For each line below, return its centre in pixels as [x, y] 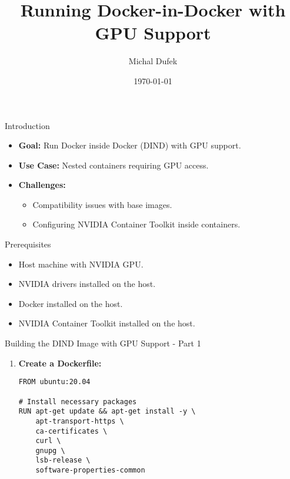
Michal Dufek [153, 61]
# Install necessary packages [78, 402]
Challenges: [42, 185]
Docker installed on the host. [71, 303]
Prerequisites [28, 244]
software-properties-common [90, 470]
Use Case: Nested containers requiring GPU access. [114, 165]
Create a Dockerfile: [60, 363]
